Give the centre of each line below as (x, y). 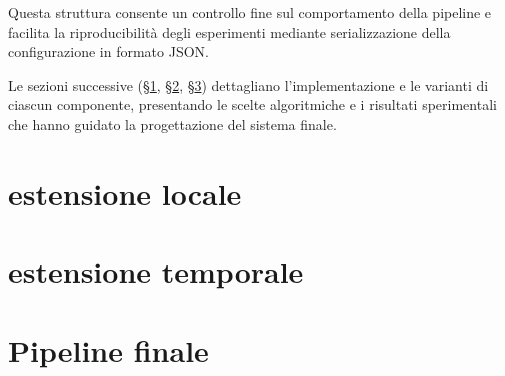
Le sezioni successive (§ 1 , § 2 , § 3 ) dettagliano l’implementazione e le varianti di (248, 84)
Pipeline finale (108, 349)
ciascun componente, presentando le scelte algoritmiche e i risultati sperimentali (252, 104)
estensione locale (125, 192)
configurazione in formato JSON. (108, 51)
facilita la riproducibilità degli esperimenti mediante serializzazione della (229, 31)
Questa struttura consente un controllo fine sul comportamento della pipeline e (250, 12)
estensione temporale (156, 271)
